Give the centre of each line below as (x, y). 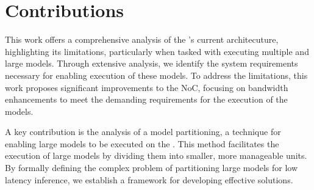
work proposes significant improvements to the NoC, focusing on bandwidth (147, 87)
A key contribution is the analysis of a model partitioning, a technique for (143, 132)
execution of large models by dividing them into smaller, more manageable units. (156, 155)
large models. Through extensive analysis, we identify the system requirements (152, 63)
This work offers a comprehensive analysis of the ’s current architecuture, (142, 39)
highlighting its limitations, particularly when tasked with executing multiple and (157, 51)
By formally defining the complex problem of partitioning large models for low (152, 168)
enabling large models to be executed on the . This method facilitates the (142, 143)
